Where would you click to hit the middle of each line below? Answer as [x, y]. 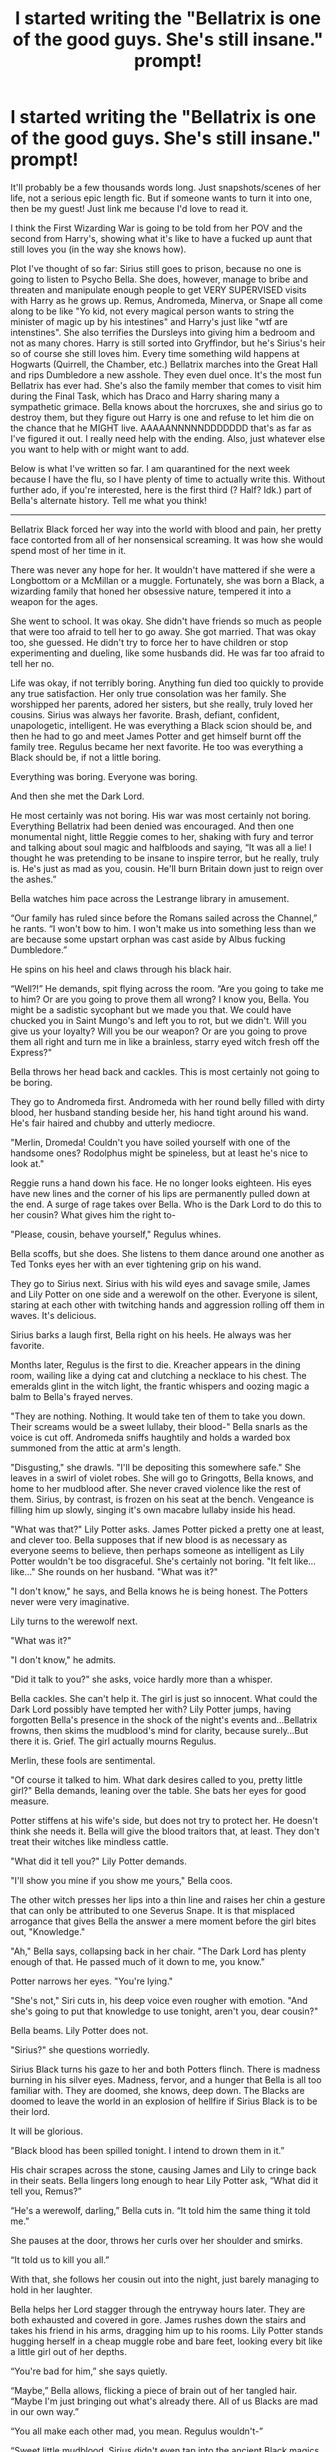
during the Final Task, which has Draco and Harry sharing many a [145, 396]
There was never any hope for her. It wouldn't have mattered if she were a [163, 569]
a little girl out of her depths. [68, 2351]
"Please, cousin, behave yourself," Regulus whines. [116, 1234]
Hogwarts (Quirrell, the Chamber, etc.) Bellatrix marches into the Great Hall [164, 364]
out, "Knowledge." [48, 1931]
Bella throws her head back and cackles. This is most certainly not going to [165, 1071]
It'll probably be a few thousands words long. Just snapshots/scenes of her [166, 187]
